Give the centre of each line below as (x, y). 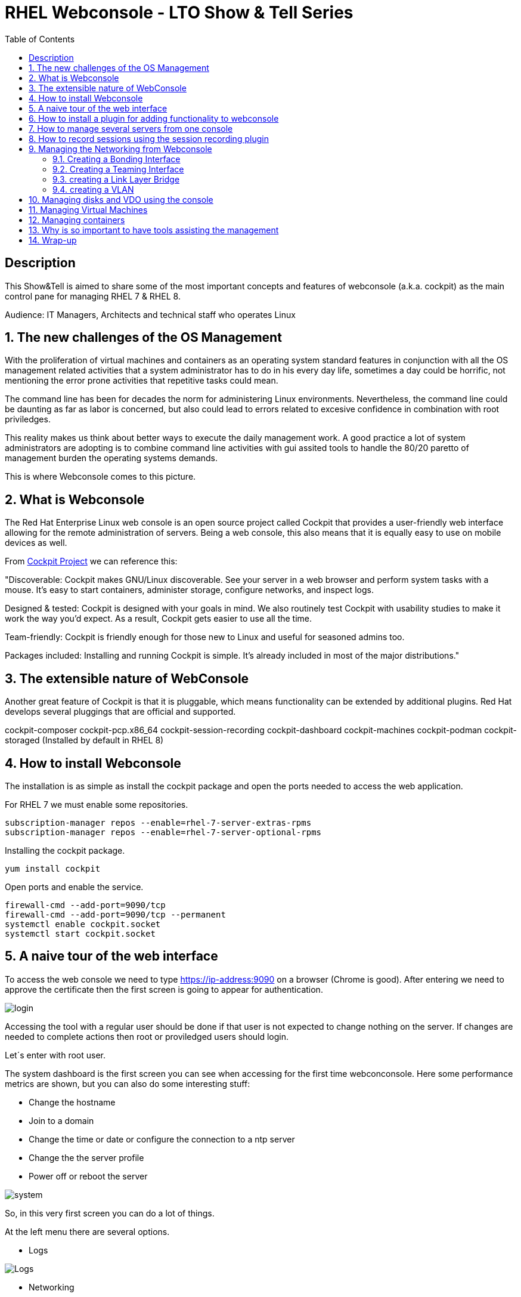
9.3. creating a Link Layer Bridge (116, 179)
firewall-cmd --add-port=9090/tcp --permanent (115, 914)
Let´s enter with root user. (55, 1055)
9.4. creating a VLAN (93, 189)
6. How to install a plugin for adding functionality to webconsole (154, 118)
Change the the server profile (86, 1157)
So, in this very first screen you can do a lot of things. (110, 1213)
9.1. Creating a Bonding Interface (117, 159)
